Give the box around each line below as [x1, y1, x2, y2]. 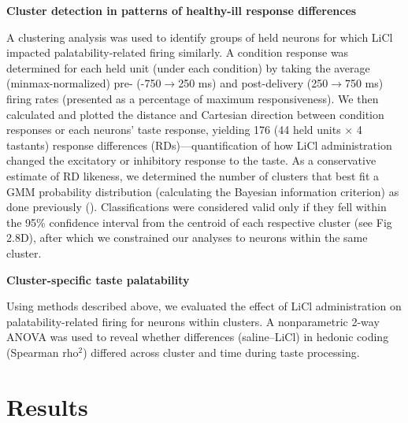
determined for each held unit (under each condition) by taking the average [6, 59, 370, 76]
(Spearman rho [6, 343, 79, 360]
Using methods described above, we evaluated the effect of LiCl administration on [6, 298, 402, 314]
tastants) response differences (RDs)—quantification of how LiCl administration [6, 136, 392, 153]
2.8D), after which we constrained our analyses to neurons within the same [6, 229, 368, 246]
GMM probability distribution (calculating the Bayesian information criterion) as [6, 183, 399, 199]
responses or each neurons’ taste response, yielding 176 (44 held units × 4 [6, 121, 362, 138]
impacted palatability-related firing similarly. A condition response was [6, 44, 349, 61]
